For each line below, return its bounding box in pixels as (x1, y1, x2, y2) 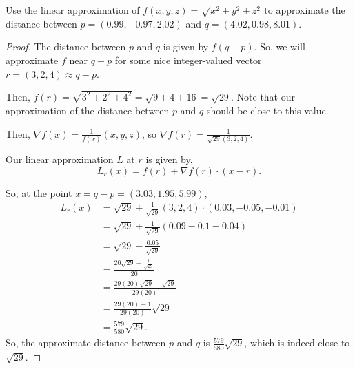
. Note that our (231, 89, 295, 104)
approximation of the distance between (6, 103, 170, 117)
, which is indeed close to (244, 335, 350, 350)
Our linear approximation (6, 152, 114, 167)
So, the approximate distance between (6, 335, 166, 350)
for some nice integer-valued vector (114, 52, 262, 67)
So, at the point (6, 185, 72, 200)
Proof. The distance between (6, 39, 126, 54)
